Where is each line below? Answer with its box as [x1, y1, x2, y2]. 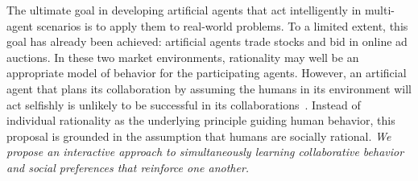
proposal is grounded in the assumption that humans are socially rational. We [6, 127, 391, 144]
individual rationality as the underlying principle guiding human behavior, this [6, 112, 395, 129]
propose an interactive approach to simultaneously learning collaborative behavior [6, 143, 404, 160]
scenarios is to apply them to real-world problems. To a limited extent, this [36, 17, 408, 34]
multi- [365, 2, 395, 18]
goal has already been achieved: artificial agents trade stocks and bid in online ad [6, 33, 408, 50]
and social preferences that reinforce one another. [6, 158, 250, 175]
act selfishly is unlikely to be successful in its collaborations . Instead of [6, 96, 361, 113]
